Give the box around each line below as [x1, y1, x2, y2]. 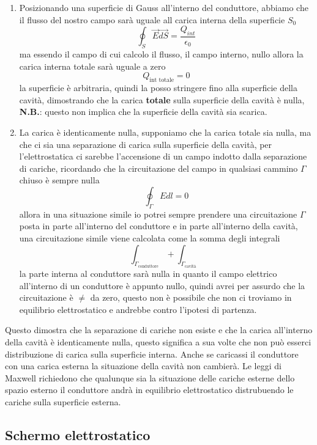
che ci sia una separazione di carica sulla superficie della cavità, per [19, 138, 272, 150]
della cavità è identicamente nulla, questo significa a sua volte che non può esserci [5, 335, 311, 348]
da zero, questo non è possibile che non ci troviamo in [90, 291, 292, 304]
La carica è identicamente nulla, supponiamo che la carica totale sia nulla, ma [19, 125, 311, 138]
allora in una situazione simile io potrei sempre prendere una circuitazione [19, 207, 297, 220]
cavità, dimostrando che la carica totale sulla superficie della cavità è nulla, [19, 93, 305, 106]
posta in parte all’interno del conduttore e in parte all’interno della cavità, [19, 219, 298, 232]
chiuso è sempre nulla [19, 174, 100, 186]
